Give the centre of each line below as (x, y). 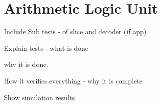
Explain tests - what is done (46, 48)
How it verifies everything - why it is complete (73, 80)
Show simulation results (39, 97)
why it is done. (26, 64)
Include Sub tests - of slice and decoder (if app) (75, 31)
